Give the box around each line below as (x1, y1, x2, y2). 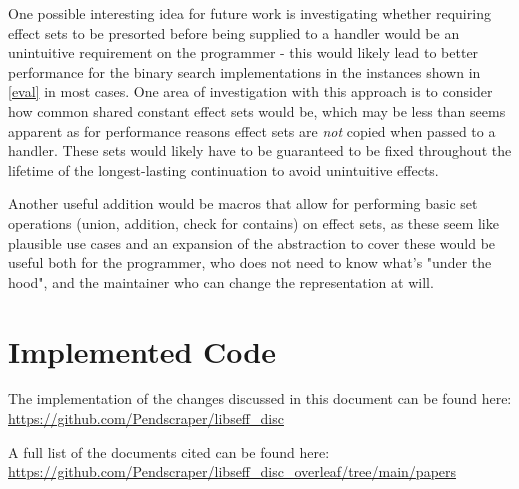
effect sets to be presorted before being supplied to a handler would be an (8, 22, 460, 43)
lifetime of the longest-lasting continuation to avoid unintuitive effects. (8, 159, 439, 180)
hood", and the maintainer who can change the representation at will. (8, 271, 434, 292)
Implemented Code (8, 330, 276, 371)
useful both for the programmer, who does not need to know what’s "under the (8, 252, 492, 273)
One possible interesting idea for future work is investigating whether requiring (8, 3, 491, 23)
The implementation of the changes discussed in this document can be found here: (8, 388, 512, 409)
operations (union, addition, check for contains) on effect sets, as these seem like (8, 212, 499, 233)
